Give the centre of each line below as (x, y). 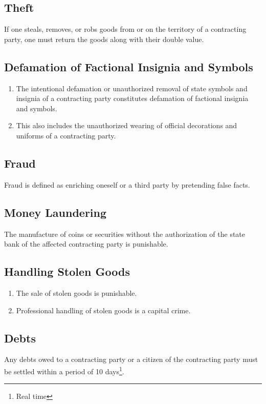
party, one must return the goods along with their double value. (104, 39)
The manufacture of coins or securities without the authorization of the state (125, 234)
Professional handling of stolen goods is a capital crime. (103, 310)
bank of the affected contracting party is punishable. (86, 244)
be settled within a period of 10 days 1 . (64, 370)
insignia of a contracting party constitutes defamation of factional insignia (132, 98)
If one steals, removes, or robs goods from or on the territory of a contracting (125, 29)
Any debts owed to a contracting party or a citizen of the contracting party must (131, 359)
